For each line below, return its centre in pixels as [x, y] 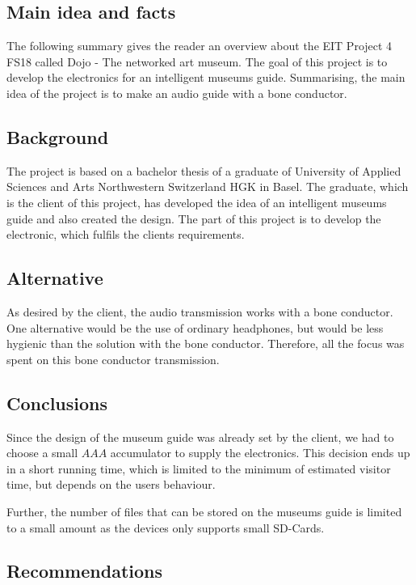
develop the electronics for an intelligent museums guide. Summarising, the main [206, 77]
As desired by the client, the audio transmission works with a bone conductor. [200, 311]
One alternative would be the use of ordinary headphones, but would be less [195, 327]
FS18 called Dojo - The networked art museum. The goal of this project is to [197, 61]
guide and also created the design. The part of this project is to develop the [194, 218]
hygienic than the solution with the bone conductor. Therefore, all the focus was [206, 343]
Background [58, 136]
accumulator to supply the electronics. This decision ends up [260, 453]
